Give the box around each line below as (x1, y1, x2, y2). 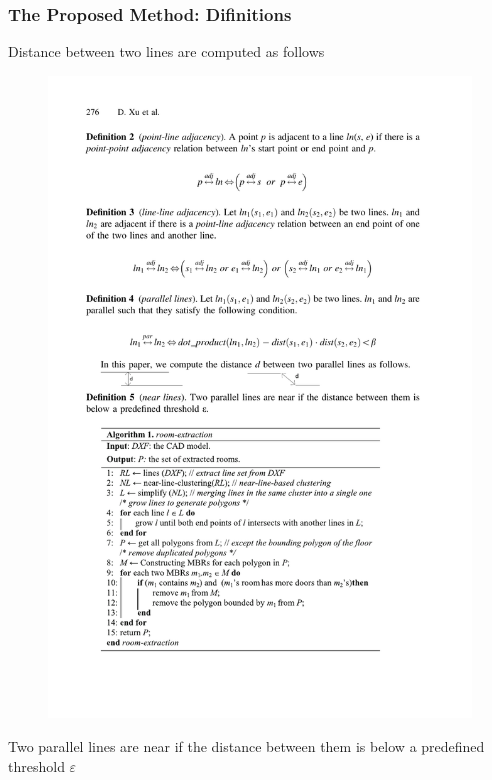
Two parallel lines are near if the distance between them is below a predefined (8, 736, 485, 756)
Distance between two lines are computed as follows (8, 41, 325, 62)
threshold (8, 755, 65, 776)
